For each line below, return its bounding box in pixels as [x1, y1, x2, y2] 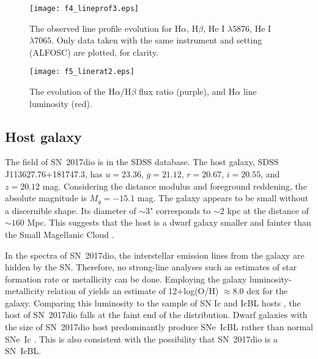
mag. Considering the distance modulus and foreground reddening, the [42, 179, 307, 192]
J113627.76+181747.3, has [5, 168, 103, 180]
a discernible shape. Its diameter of [5, 204, 136, 217]
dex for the [246, 284, 288, 297]
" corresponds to [150, 204, 211, 217]
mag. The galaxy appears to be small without [137, 191, 309, 204]
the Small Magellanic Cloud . [5, 228, 114, 240]
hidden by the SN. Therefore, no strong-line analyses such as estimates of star [5, 261, 297, 273]
